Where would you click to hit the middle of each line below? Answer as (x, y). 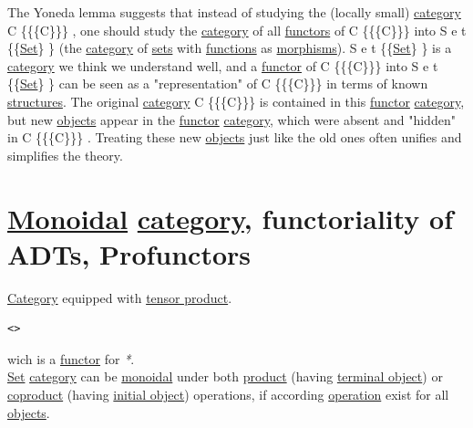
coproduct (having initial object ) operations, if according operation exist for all (228, 395)
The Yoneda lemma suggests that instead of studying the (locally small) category (234, 12)
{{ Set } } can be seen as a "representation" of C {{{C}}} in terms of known (218, 84)
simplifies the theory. (65, 155)
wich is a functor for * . (71, 358)
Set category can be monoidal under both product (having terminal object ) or (225, 376)
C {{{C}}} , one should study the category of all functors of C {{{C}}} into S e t (237, 30)
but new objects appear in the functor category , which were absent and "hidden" (231, 119)
